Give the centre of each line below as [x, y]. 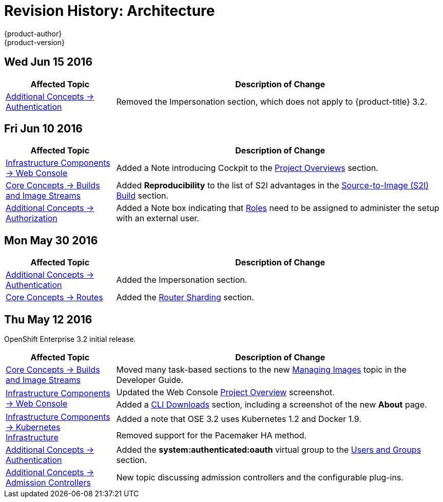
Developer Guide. [150, 380]
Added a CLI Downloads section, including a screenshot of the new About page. [272, 405]
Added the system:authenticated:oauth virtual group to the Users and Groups [269, 450]
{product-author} [33, 33]
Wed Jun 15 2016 [49, 62]
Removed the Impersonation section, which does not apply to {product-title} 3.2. [272, 101]
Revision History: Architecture [110, 11]
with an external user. [158, 218]
